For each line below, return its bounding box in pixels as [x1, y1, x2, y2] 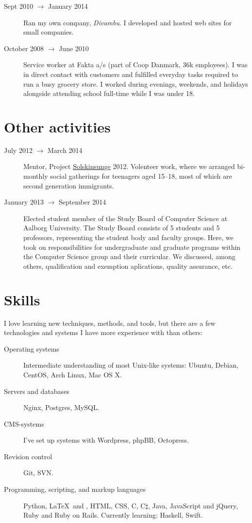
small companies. [23, 27, 74, 37]
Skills [4, 289, 40, 309]
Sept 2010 [4, 1, 33, 11]
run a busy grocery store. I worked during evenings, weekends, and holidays [23, 78, 248, 89]
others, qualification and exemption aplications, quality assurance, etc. [23, 261, 233, 271]
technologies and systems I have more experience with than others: [4, 327, 202, 337]
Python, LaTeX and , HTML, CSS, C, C [23, 500, 146, 510]
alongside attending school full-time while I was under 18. [23, 88, 195, 98]
